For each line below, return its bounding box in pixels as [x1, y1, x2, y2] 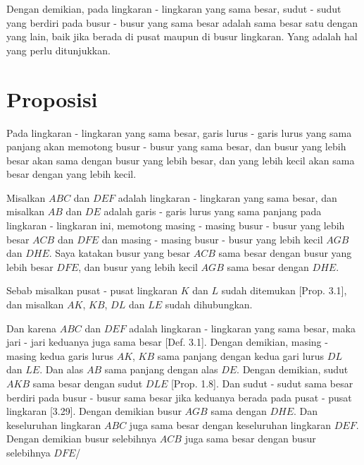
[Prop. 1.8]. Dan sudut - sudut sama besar [170, 376, 353, 390]
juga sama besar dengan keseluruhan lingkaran [129, 417, 332, 432]
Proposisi [6, 84, 98, 113]
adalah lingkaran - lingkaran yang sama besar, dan [118, 190, 337, 205]
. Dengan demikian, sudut [237, 362, 349, 377]
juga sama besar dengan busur [184, 431, 316, 446]
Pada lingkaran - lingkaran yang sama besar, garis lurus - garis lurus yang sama [6, 125, 352, 140]
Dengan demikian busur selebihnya [6, 431, 157, 446]
